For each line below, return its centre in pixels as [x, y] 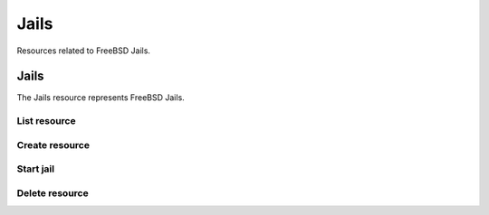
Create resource [53, 145]
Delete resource [53, 192]
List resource [46, 121]
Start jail [35, 169]
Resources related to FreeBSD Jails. [84, 51]
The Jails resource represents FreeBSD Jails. [101, 98]
